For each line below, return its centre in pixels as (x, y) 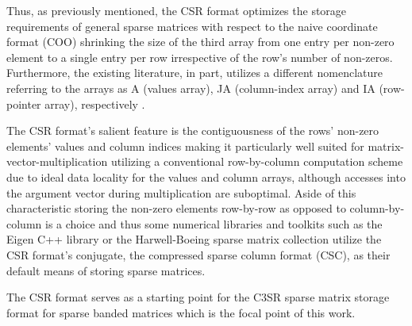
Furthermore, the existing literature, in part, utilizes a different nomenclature (194, 73)
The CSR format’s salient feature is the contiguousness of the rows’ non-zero (193, 130)
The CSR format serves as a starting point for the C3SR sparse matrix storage (198, 297)
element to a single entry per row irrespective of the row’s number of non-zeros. (200, 57)
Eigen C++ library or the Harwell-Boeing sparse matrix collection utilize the (194, 239)
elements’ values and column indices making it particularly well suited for (185, 146)
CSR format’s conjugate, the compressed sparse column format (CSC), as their (198, 254)
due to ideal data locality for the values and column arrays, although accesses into (206, 176)
